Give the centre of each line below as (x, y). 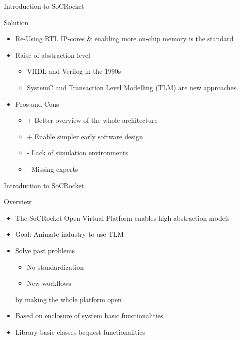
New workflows (49, 283)
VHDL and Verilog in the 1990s (74, 71)
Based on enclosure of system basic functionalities (89, 316)
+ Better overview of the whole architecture (92, 120)
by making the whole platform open (68, 299)
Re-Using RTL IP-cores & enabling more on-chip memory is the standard (124, 39)
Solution (16, 22)
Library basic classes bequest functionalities (80, 332)
